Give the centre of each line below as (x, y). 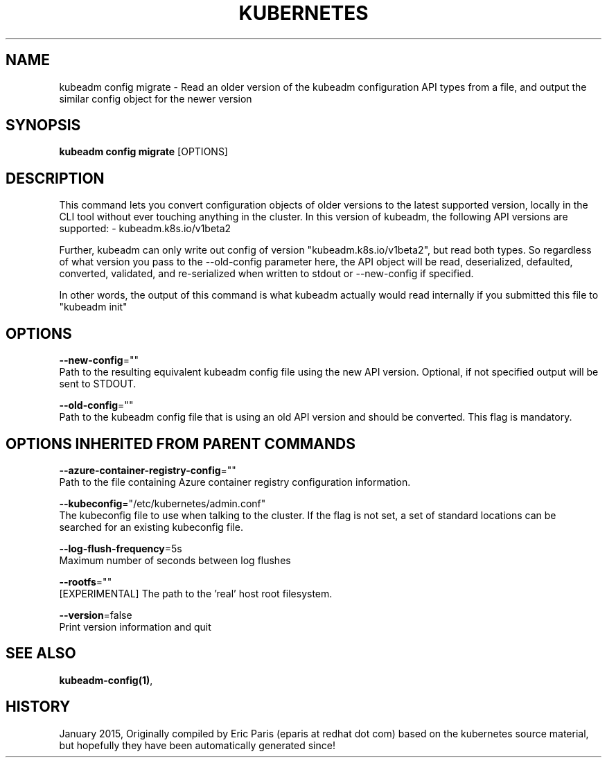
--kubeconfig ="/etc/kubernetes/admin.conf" (162, 503)
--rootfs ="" (86, 581)
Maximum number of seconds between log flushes (175, 560)
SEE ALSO (41, 654)
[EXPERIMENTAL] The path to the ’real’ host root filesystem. (196, 593)
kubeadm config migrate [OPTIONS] (143, 152)
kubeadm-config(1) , (106, 680)
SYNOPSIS (43, 125)
